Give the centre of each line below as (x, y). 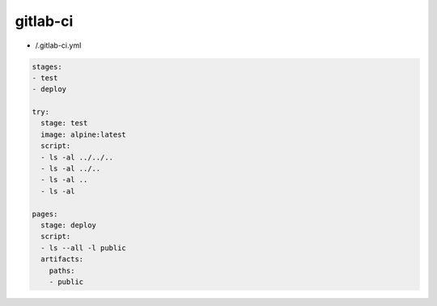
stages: (47, 66)
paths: (62, 270)
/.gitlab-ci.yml (58, 45)
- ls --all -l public (84, 248)
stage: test (64, 123)
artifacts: (62, 259)
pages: (45, 214)
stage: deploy (69, 225)
